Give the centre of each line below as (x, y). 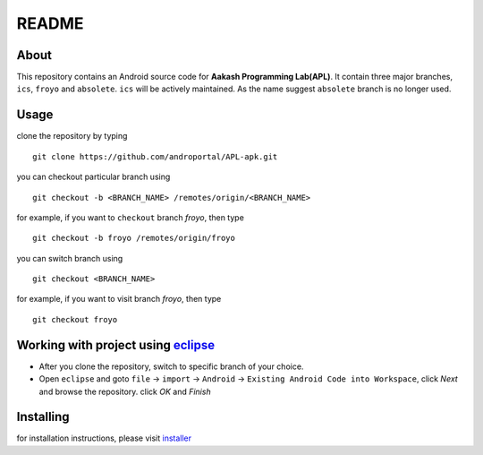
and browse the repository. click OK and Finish (125, 391)
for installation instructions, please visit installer (104, 438)
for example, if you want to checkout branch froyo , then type (131, 217)
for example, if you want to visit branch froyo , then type (119, 299)
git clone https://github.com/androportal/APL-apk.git (155, 156)
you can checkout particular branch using (93, 177)
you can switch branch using (70, 258)
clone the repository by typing (72, 136)
